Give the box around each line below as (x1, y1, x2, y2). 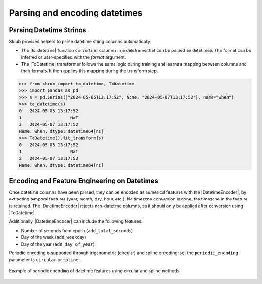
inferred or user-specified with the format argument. (21, 54, 126, 60)
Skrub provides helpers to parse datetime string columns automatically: (9, 39, 152, 45)
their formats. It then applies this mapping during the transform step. (21, 68, 158, 74)
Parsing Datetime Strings (9, 26, 87, 34)
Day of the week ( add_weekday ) (21, 234, 87, 240)
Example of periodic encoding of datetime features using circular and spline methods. (9, 267, 180, 274)
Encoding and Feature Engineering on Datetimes (9, 176, 159, 184)
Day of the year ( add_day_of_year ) (21, 241, 95, 247)
